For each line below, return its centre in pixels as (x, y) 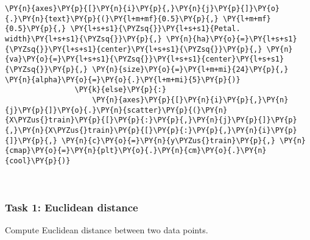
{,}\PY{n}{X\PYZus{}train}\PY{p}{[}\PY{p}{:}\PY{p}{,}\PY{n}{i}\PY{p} (151, 130)
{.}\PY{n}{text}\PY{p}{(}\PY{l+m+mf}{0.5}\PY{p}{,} (112, 19)
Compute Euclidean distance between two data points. (107, 230)
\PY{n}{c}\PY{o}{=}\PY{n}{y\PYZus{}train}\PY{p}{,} (168, 140)
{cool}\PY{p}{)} (38, 161)
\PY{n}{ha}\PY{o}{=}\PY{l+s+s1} (231, 39)
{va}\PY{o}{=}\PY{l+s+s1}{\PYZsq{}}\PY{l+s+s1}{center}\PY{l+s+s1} (145, 59)
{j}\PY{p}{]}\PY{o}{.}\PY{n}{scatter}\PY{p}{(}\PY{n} (116, 110)
